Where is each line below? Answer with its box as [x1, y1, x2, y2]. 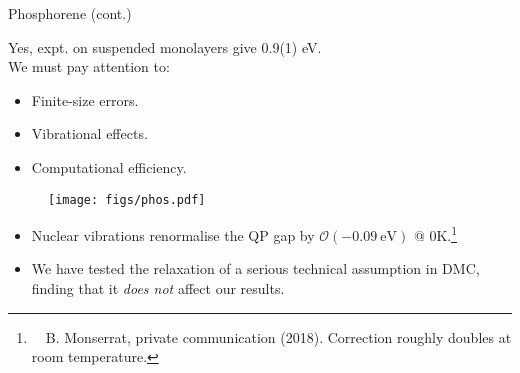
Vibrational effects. [31, 123, 148, 144]
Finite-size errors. [31, 89, 139, 110]
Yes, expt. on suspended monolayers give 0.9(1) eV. [8, 36, 322, 57]
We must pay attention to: [8, 56, 170, 77]
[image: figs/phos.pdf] [48, 192, 206, 207]
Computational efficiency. [31, 156, 187, 177]
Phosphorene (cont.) [8, 3, 132, 23]
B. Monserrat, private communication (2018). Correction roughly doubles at [45, 326, 512, 347]
